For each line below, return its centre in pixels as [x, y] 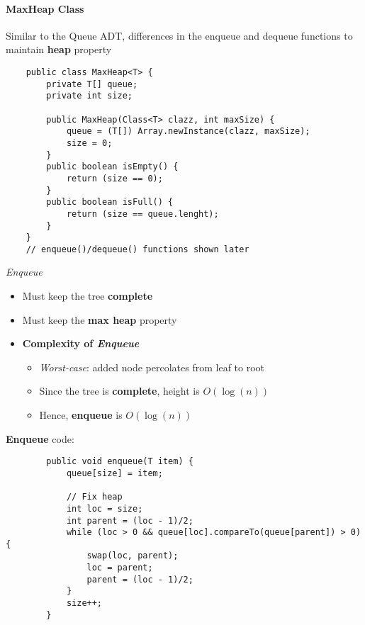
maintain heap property [59, 49]
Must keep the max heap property [100, 319]
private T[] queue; [92, 84]
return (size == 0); [114, 178]
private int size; [89, 96]
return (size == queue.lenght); [142, 214]
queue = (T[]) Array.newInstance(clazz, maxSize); [188, 131]
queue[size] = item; [114, 473]
